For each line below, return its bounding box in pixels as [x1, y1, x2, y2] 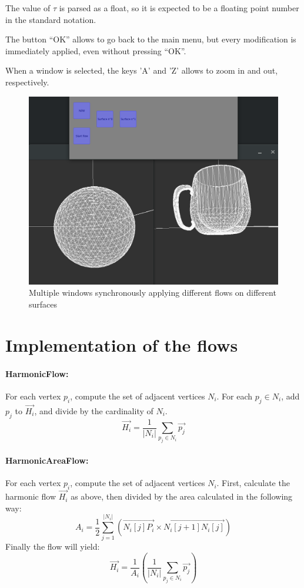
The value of [5, 2, 51, 14]
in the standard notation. [5, 13, 96, 25]
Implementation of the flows [5, 332, 238, 356]
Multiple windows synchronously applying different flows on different [29, 286, 276, 299]
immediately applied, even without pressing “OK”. [5, 44, 186, 57]
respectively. [5, 75, 49, 88]
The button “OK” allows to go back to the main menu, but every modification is [5, 33, 296, 45]
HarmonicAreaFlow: [5, 454, 89, 466]
